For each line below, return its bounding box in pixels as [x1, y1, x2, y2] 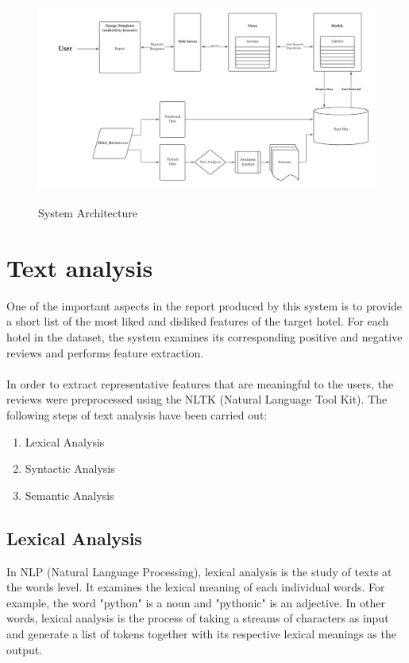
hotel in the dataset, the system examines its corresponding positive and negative [6, 329, 403, 345]
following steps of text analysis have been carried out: [6, 407, 268, 423]
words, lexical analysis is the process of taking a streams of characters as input [6, 610, 389, 626]
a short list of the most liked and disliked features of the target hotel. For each [6, 313, 389, 330]
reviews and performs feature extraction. [6, 344, 204, 361]
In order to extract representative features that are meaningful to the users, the [6, 375, 394, 392]
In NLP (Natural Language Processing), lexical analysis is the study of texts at [6, 563, 392, 579]
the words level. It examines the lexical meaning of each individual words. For [6, 579, 385, 595]
